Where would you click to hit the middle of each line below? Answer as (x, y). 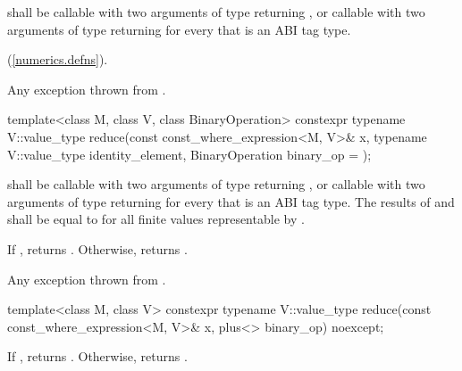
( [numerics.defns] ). (58, 59)
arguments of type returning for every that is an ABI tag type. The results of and (231, 201)
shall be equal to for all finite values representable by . (156, 219)
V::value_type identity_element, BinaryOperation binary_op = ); (189, 154)
